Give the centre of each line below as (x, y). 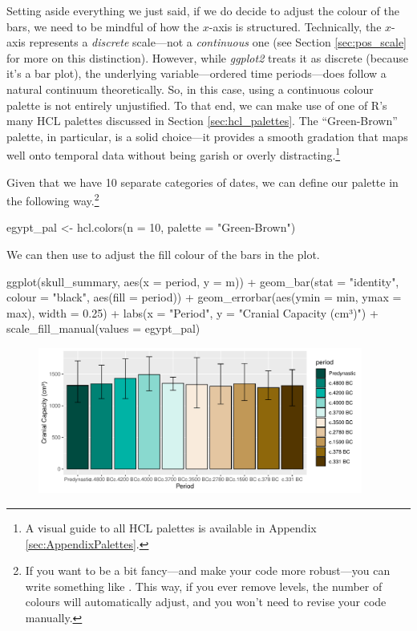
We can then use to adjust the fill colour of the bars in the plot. (163, 255)
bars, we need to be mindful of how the (103, 26)
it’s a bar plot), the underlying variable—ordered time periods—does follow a (196, 73)
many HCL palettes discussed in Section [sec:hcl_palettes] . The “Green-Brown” (202, 121)
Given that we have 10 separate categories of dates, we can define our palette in (202, 182)
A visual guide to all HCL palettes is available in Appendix (171, 527)
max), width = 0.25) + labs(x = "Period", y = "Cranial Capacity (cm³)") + (192, 312)
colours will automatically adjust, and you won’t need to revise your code (206, 602)
